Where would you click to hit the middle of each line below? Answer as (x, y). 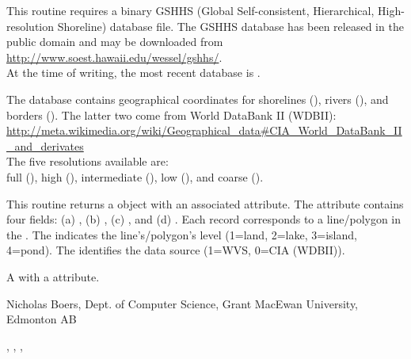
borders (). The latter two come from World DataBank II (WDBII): (171, 115)
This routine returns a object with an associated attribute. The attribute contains (205, 203)
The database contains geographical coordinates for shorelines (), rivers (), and (198, 99)
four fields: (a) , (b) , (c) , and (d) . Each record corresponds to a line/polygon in (204, 219)
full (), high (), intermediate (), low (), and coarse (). (135, 176)
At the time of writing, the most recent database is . (133, 73)
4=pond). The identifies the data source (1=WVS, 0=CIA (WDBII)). (176, 250)
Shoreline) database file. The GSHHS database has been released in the (230, 26)
